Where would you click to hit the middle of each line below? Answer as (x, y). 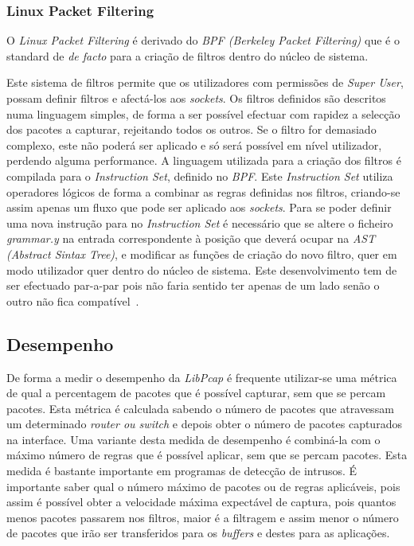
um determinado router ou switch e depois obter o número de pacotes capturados (204, 424)
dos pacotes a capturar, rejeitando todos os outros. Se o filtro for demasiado (191, 129)
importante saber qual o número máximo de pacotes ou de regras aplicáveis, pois (203, 486)
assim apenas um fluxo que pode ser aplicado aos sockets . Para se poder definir (199, 207)
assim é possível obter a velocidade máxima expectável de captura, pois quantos (201, 502)
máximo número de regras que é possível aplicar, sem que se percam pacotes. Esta (207, 455)
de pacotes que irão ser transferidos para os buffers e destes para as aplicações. (198, 533)
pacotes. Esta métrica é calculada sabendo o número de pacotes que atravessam (200, 408)
